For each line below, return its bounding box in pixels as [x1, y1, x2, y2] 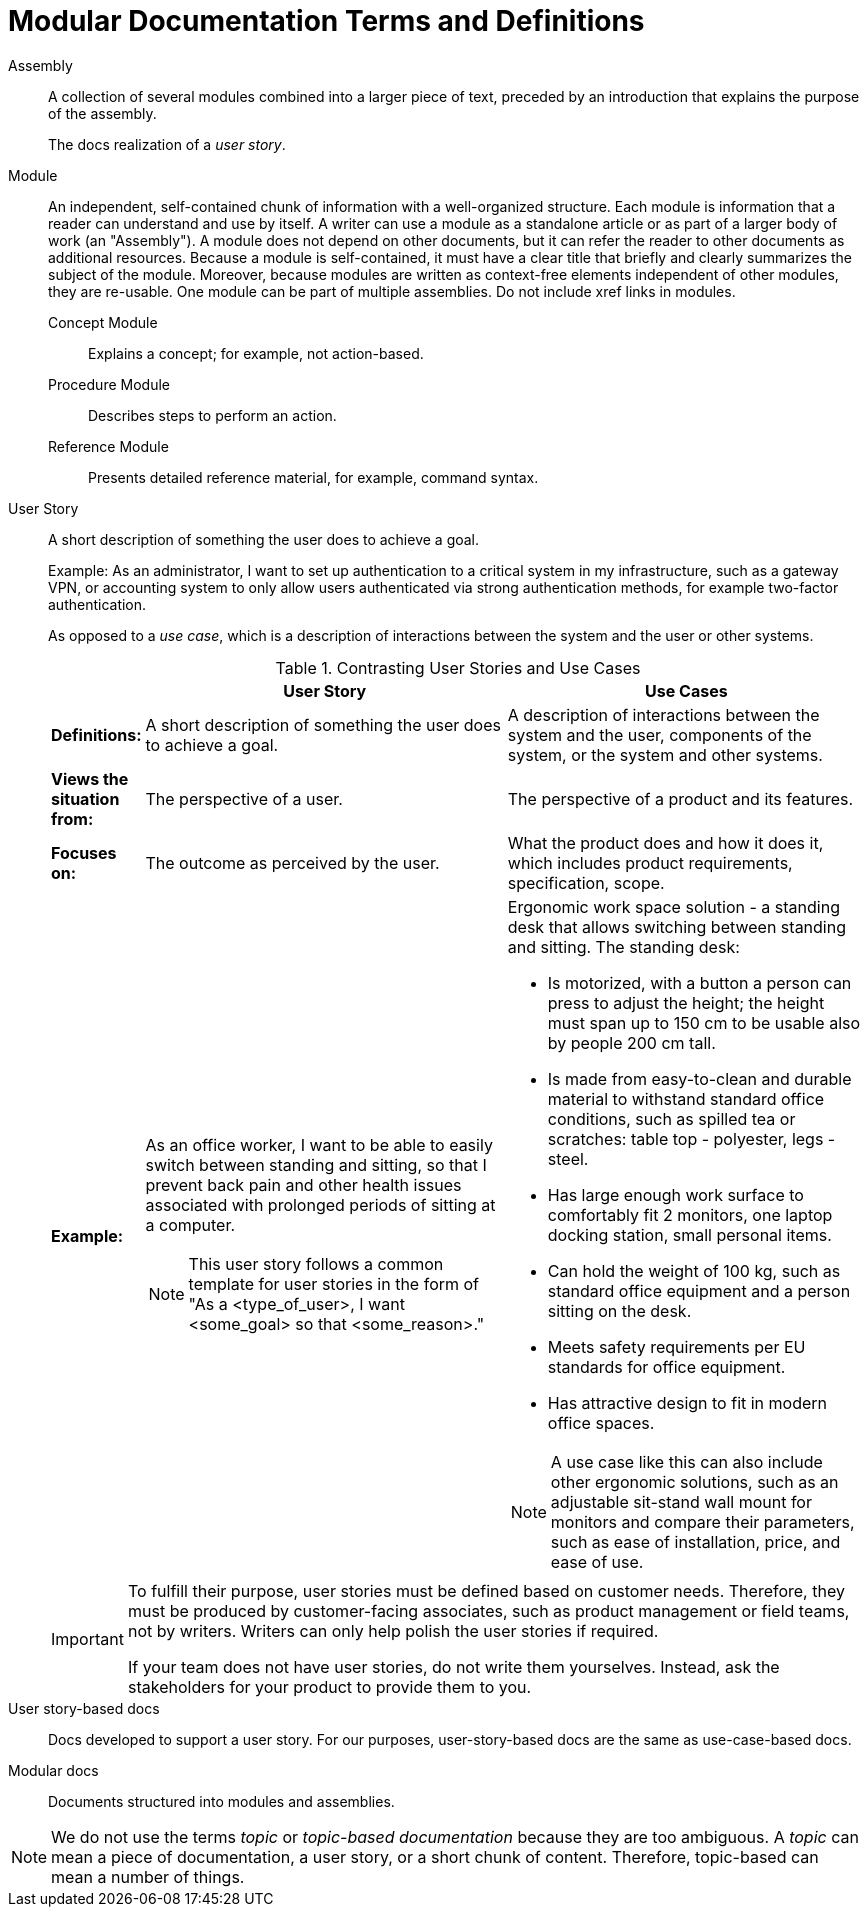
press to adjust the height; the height [547, 992, 825, 1013]
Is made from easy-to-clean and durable [547, 1068, 852, 1089]
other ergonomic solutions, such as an [550, 1471, 839, 1492]
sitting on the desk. [547, 1300, 692, 1321]
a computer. [145, 1214, 236, 1235]
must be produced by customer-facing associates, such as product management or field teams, [127, 1600, 850, 1621]
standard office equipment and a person [547, 1280, 851, 1301]
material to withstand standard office [547, 1088, 825, 1109]
